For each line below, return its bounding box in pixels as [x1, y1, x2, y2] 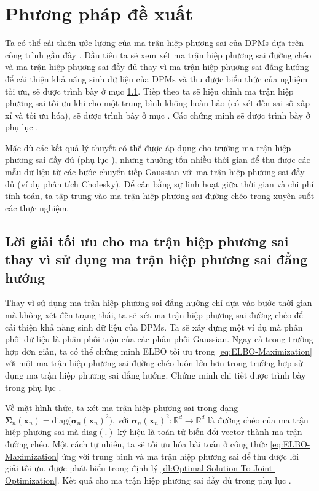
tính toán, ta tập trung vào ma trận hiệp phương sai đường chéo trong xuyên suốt [5, 189, 315, 202]
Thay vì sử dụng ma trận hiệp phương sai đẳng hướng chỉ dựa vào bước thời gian [5, 296, 312, 309]
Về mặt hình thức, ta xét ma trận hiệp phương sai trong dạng [5, 401, 238, 414]
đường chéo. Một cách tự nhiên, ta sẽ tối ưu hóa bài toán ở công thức [5, 437, 267, 450]
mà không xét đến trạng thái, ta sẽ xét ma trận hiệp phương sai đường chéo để [5, 308, 303, 321]
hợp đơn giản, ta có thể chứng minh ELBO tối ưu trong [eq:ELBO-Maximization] [5, 344, 312, 357]
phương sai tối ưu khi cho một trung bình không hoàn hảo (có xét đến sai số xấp [5, 96, 310, 109]
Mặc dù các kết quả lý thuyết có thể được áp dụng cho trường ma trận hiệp [5, 141, 291, 154]
